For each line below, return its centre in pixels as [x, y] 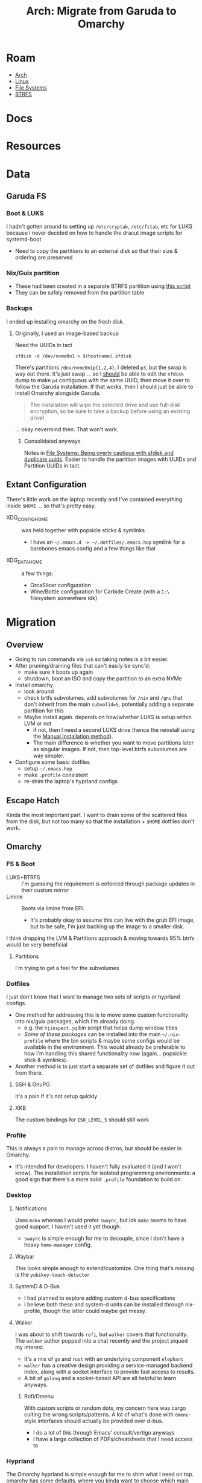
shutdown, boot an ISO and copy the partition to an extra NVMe [103, 679]
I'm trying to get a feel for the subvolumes [67, 968]
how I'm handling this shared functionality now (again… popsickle [106, 1053]
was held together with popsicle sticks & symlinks [83, 530]
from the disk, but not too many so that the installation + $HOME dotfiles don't [100, 821]
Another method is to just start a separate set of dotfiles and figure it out [105, 1066]
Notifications [31, 1208]
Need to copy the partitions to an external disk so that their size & [96, 251]
